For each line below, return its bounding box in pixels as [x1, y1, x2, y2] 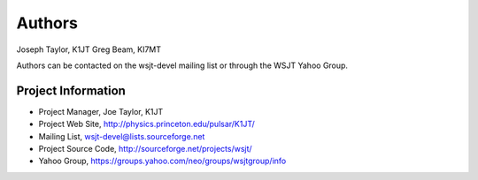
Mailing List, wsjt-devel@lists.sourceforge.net [38, 131, 205, 141]
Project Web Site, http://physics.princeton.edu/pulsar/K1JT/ [38, 119, 256, 130]
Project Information [16, 83, 126, 98]
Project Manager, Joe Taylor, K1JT [38, 106, 164, 116]
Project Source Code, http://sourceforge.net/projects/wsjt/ [38, 144, 252, 154]
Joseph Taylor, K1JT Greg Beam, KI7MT [16, 44, 162, 55]
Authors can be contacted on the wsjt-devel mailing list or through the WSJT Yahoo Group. [16, 60, 349, 71]
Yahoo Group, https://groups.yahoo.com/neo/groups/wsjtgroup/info [38, 155, 287, 167]
